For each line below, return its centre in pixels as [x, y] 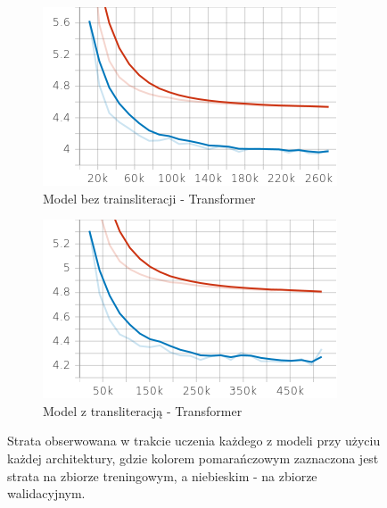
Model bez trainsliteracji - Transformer [149, 198]
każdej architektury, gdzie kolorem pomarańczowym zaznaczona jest [193, 458]
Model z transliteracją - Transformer [143, 410]
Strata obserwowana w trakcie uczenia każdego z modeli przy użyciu [194, 441]
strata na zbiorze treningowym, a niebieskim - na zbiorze [162, 475]
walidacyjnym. [46, 493]
